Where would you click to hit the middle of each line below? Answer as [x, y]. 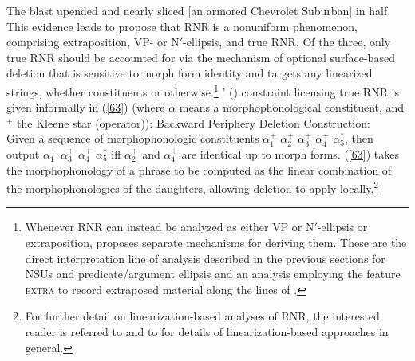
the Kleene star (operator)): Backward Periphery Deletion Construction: [194, 122]
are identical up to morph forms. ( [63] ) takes [290, 154]
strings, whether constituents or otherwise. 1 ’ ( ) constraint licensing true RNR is [203, 90]
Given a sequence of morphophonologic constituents [133, 138]
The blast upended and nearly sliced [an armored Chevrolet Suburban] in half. [199, 10]
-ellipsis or [342, 227]
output [23, 154]
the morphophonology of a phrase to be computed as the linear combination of [199, 169]
